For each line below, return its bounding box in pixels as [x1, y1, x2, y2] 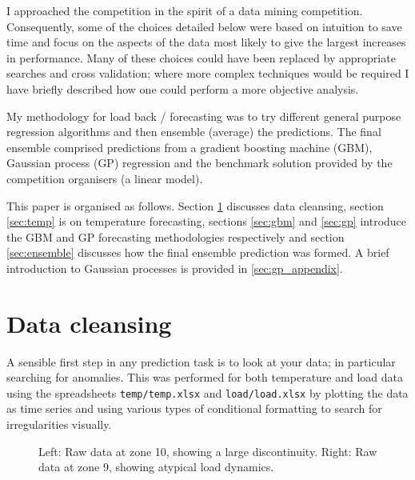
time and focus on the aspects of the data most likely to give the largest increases [6, 34, 406, 50]
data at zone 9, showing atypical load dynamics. [38, 458, 274, 475]
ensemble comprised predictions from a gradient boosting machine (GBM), [6, 138, 373, 155]
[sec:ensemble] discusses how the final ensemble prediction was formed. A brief [6, 244, 389, 261]
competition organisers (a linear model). [6, 170, 203, 186]
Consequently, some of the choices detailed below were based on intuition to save [6, 18, 402, 34]
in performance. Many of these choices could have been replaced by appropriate [6, 49, 396, 66]
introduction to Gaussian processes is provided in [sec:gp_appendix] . [6, 259, 343, 276]
